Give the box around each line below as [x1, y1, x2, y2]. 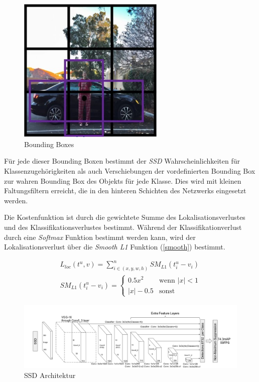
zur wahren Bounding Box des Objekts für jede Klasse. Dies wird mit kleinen [4, 175, 241, 186]
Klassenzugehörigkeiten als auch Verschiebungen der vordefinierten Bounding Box [4, 166, 255, 176]
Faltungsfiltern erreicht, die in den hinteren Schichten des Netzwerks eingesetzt [4, 185, 246, 196]
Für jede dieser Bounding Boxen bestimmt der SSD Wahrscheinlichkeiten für [4, 156, 240, 166]
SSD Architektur [24, 369, 76, 380]
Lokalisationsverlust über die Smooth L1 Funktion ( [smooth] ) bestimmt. [4, 241, 225, 252]
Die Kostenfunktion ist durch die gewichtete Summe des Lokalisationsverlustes [4, 212, 245, 222]
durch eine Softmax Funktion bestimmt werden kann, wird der [4, 231, 196, 242]
